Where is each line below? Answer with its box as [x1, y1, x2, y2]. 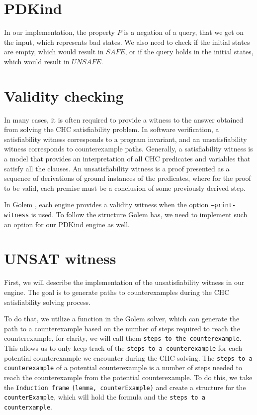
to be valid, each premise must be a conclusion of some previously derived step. [4, 182, 246, 193]
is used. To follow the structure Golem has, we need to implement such [31, 209, 248, 220]
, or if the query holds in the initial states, [125, 46, 254, 57]
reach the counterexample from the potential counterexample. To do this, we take [4, 372, 253, 382]
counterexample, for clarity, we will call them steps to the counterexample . [4, 333, 242, 343]
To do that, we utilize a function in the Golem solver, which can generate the [4, 313, 240, 324]
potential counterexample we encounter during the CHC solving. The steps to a [4, 352, 253, 363]
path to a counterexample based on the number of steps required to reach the [4, 323, 240, 333]
